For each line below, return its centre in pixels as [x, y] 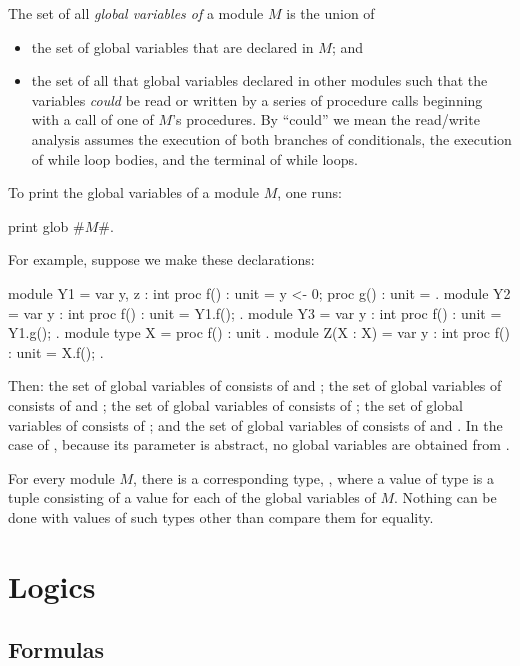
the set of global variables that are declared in [172, 46]
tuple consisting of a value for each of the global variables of [192, 497]
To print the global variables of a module [134, 192]
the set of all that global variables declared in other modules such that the [259, 80]
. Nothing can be [445, 497]
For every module [61, 477]
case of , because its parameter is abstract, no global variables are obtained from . [259, 444]
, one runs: [309, 192]
